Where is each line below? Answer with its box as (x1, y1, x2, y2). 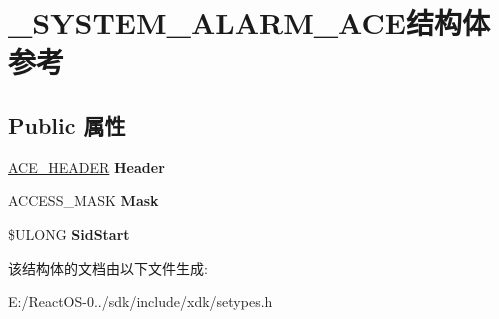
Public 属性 (8, 109, 126, 140)
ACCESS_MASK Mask (8, 190, 159, 211)
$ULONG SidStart (8, 223, 130, 244)
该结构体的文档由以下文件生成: (8, 257, 208, 278)
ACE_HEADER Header (8, 156, 165, 177)
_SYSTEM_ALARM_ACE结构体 (8, 2, 490, 43)
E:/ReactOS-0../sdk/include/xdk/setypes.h (8, 291, 273, 312)
